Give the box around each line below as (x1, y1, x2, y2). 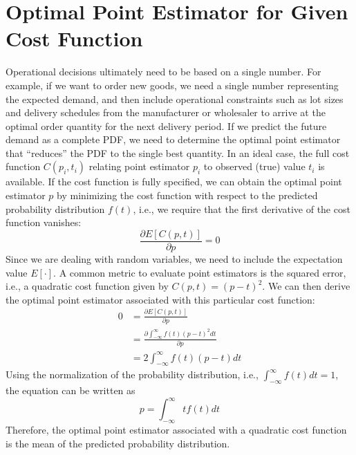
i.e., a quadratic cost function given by (6, 279, 169, 293)
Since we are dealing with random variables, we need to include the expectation (6, 251, 343, 266)
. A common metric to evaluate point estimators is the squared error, (53, 265, 346, 279)
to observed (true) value (203, 159, 306, 174)
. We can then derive (262, 279, 350, 293)
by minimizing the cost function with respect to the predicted (57, 188, 318, 203)
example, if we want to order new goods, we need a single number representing (6, 77, 339, 92)
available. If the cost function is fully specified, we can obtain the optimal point (6, 174, 342, 189)
